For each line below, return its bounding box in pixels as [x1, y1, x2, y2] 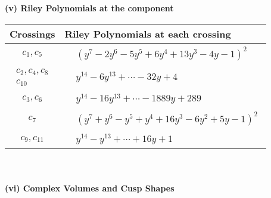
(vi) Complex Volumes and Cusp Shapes [5, 181, 175, 194]
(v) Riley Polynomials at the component [5, 2, 174, 14]
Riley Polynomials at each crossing [64, 26, 231, 41]
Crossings [10, 26, 55, 41]
